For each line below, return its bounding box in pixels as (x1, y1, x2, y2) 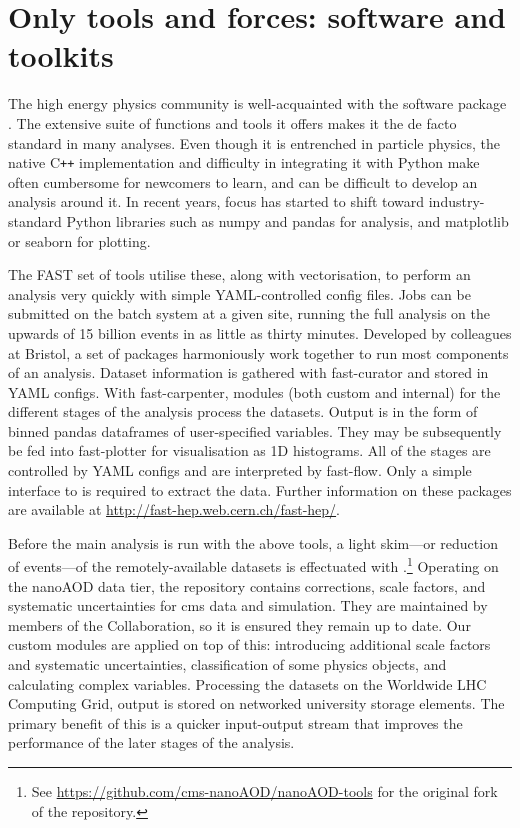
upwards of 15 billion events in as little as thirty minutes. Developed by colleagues (8, 322, 512, 343)
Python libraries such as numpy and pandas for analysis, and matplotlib (66, 210, 509, 231)
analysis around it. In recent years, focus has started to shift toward (8, 191, 425, 212)
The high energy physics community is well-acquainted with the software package (8, 93, 507, 114)
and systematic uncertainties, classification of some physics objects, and (8, 654, 447, 675)
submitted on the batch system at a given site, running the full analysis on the (8, 303, 490, 324)
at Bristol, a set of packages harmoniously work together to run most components (8, 342, 509, 363)
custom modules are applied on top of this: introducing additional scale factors (8, 634, 491, 655)
